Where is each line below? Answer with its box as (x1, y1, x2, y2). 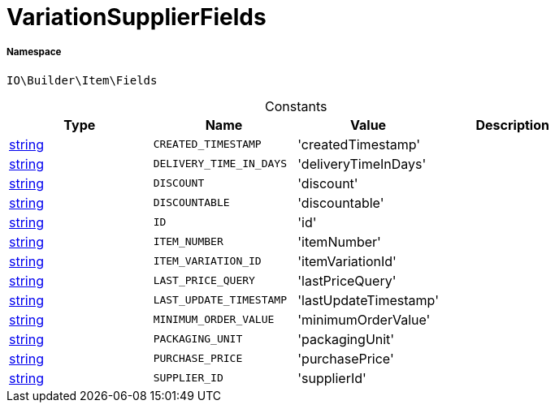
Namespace (7, 46, 62, 58)
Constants (265, 97, 327, 114)
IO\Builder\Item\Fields (7, 73, 158, 87)
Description (475, 116, 549, 133)
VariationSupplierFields (7, 3, 267, 31)
